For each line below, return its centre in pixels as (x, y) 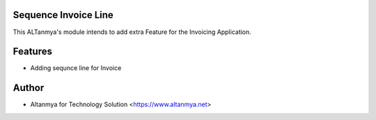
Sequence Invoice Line (63, 15)
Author (29, 88)
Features (32, 52)
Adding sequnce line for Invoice (76, 68)
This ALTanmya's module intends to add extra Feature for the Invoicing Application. (132, 32)
